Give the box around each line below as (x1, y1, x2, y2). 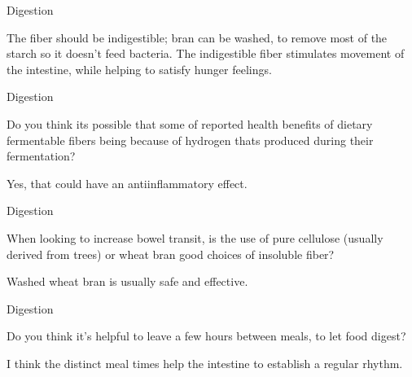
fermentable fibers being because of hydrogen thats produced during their (7, 131, 374, 148)
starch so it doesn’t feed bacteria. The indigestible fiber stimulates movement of (7, 45, 405, 62)
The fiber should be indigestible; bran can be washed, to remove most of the (7, 28, 388, 46)
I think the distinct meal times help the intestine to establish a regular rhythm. (7, 354, 403, 371)
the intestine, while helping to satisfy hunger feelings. (7, 60, 272, 77)
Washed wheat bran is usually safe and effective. (7, 273, 248, 290)
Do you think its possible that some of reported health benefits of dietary (7, 115, 373, 132)
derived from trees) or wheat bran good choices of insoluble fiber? (7, 245, 335, 262)
